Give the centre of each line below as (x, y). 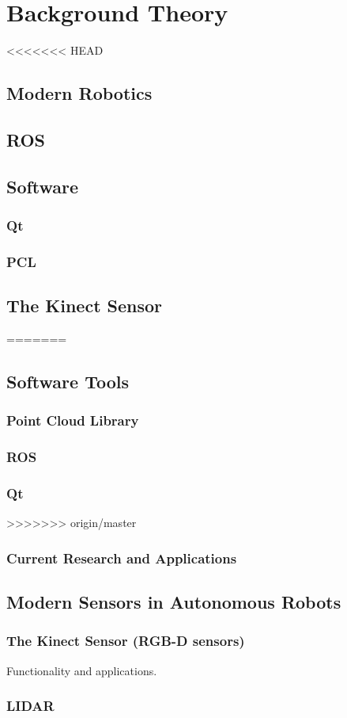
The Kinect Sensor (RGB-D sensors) (126, 641)
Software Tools (68, 381)
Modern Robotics (79, 93)
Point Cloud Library (73, 420)
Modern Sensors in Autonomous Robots (174, 602)
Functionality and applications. (82, 670)
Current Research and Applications (122, 558)
